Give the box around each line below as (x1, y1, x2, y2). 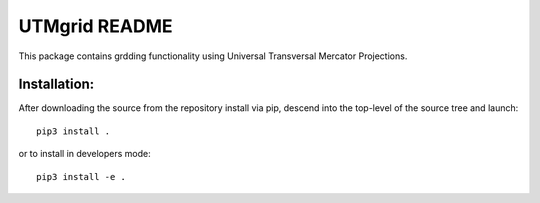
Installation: (18, 76, 95, 93)
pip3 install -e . (36, 171, 127, 182)
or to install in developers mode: (18, 148, 152, 160)
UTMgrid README (18, 15, 173, 37)
